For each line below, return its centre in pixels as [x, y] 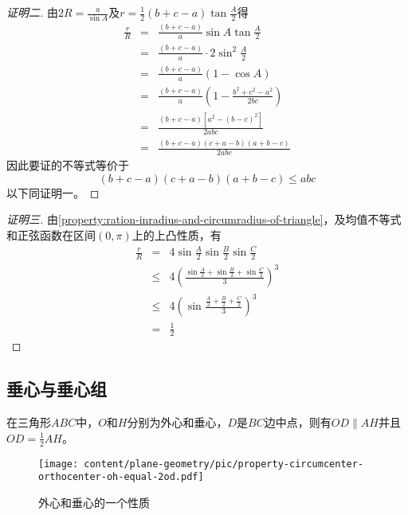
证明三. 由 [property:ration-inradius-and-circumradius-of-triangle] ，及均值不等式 [204, 219]
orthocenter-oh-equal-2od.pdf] [121, 477]
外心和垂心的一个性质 [94, 502]
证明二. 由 [32, 12]
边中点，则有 [298, 422]
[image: [59, 464]
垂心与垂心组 [57, 389]
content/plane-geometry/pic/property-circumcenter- [224, 464]
